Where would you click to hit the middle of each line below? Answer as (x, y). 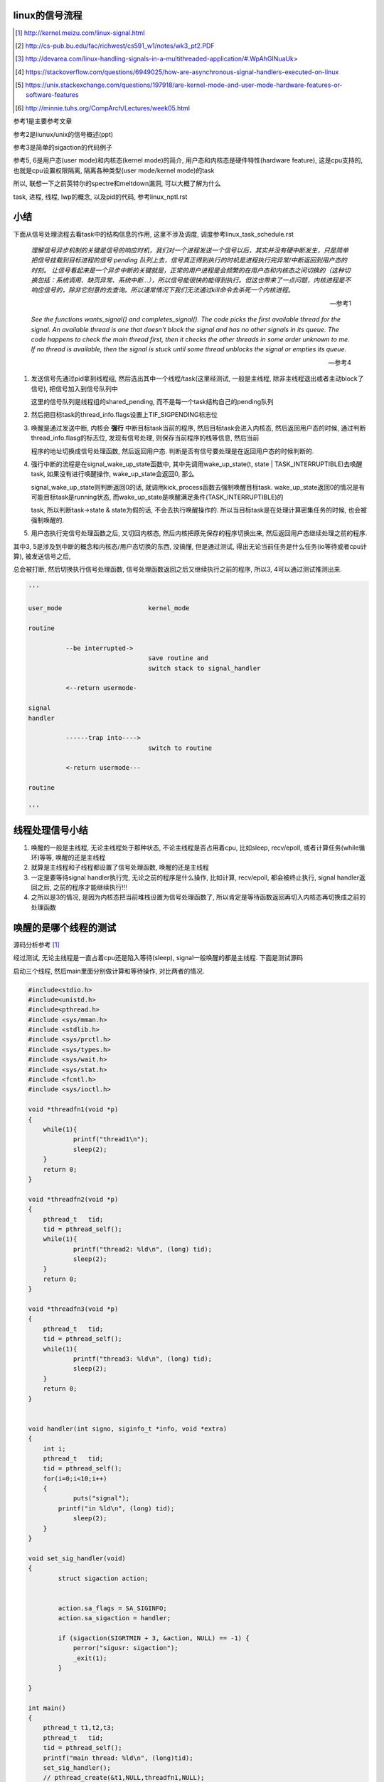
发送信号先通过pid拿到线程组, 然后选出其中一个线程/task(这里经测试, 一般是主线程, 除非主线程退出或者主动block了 (197, 378)
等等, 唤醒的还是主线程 (73, 857)
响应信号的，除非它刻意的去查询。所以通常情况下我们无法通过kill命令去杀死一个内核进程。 (162, 290)
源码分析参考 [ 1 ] (36, 944)
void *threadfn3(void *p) (73, 1309)
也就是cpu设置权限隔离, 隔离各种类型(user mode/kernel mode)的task (114, 170)
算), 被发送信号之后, (42, 557)
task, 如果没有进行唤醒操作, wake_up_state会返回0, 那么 (113, 474)
